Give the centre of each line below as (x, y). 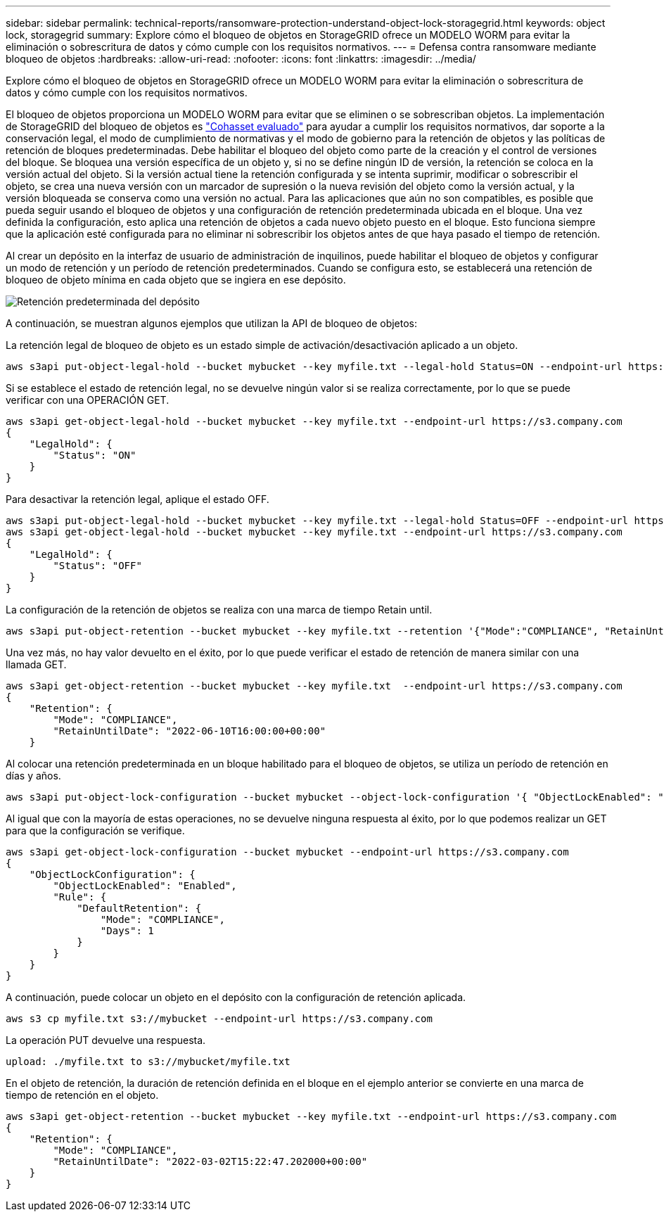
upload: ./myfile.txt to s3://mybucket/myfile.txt (148, 1062)
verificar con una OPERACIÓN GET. (88, 400)
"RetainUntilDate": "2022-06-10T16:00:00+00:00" (190, 731)
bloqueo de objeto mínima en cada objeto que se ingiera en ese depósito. (176, 280)
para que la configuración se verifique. (95, 830)
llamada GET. (36, 664)
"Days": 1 (127, 931)
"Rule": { (80, 897)
